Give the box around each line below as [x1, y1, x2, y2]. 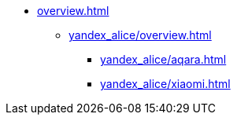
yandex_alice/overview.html [69, 28, 212, 42]
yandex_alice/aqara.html [100, 53, 227, 66]
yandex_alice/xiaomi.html [100, 77, 231, 90]
